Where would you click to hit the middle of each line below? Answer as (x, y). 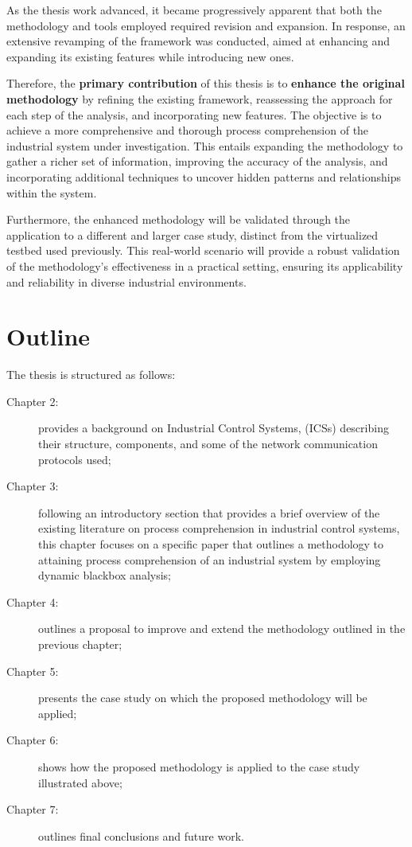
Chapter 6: (33, 740)
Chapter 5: (33, 671)
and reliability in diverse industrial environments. (126, 281)
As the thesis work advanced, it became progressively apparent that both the (194, 10)
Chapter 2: (33, 401)
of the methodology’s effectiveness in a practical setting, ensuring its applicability (205, 265)
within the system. (52, 192)
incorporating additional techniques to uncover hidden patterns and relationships (204, 176)
